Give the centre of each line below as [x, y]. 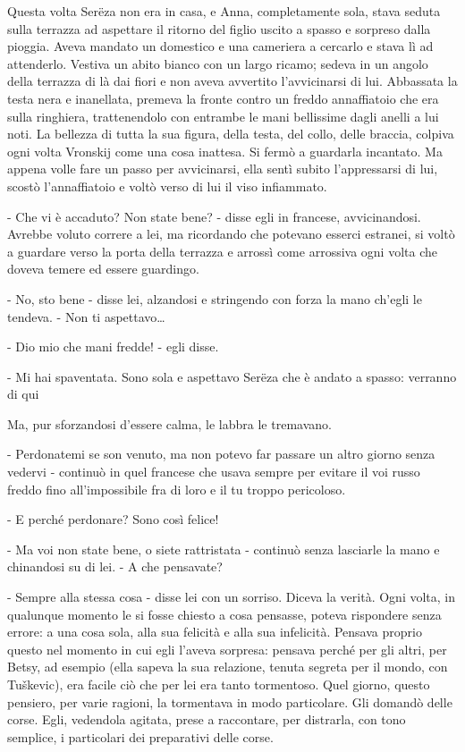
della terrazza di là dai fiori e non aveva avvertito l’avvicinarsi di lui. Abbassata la [232, 81]
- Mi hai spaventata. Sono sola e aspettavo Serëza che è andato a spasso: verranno [232, 376]
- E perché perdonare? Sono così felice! [113, 519]
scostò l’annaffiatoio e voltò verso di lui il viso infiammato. [167, 186]
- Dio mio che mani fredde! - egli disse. [113, 346]
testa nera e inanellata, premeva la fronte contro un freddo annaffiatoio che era [223, 98]
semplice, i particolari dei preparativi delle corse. [140, 736]
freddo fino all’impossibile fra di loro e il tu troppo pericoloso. [177, 489]
